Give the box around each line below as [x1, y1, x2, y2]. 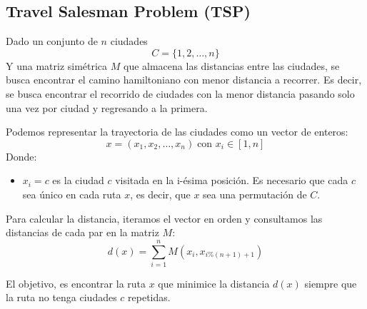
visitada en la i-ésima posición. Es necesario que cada [115, 173, 348, 188]
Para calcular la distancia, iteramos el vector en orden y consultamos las [6, 211, 323, 226]
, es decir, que [130, 186, 191, 201]
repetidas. [128, 290, 171, 305]
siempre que [304, 275, 357, 290]
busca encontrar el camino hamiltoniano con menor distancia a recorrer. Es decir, [6, 72, 362, 87]
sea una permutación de [203, 186, 307, 201]
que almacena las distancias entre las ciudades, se [124, 58, 340, 73]
